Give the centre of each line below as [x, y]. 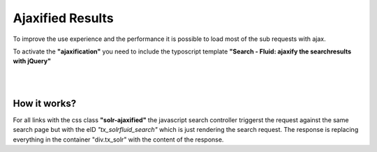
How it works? [45, 103]
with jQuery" [32, 61]
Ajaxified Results [64, 18]
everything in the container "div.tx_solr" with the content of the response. [118, 140]
